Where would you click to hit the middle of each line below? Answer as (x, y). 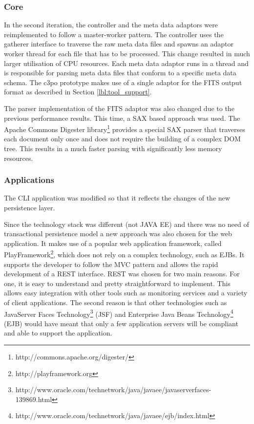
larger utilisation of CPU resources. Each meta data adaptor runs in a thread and (126, 63)
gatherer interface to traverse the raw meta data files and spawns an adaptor (119, 44)
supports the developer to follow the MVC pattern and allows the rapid (111, 264)
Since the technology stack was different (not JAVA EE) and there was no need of (127, 224)
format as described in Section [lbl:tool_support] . (78, 92)
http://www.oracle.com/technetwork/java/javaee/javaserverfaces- (113, 390)
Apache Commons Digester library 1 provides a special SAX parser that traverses (125, 128)
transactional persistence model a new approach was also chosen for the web (118, 234)
